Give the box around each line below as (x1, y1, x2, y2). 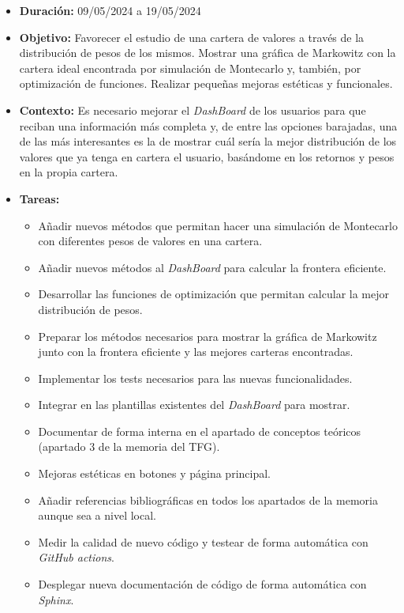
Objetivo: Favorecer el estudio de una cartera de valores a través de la (19, 28, 365, 45)
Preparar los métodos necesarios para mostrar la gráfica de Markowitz (38, 327, 377, 344)
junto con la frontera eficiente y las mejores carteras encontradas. (38, 343, 353, 360)
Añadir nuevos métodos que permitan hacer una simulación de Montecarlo (38, 217, 398, 233)
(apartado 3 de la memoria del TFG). (38, 438, 220, 455)
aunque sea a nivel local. (38, 507, 157, 524)
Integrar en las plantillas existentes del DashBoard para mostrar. (38, 396, 350, 413)
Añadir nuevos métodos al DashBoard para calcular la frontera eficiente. (38, 259, 387, 275)
